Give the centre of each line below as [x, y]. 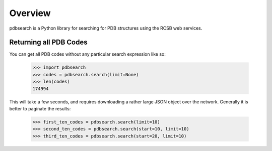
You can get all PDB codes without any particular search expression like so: [87, 54]
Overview [30, 13]
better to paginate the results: [40, 108]
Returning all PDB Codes [48, 42]
